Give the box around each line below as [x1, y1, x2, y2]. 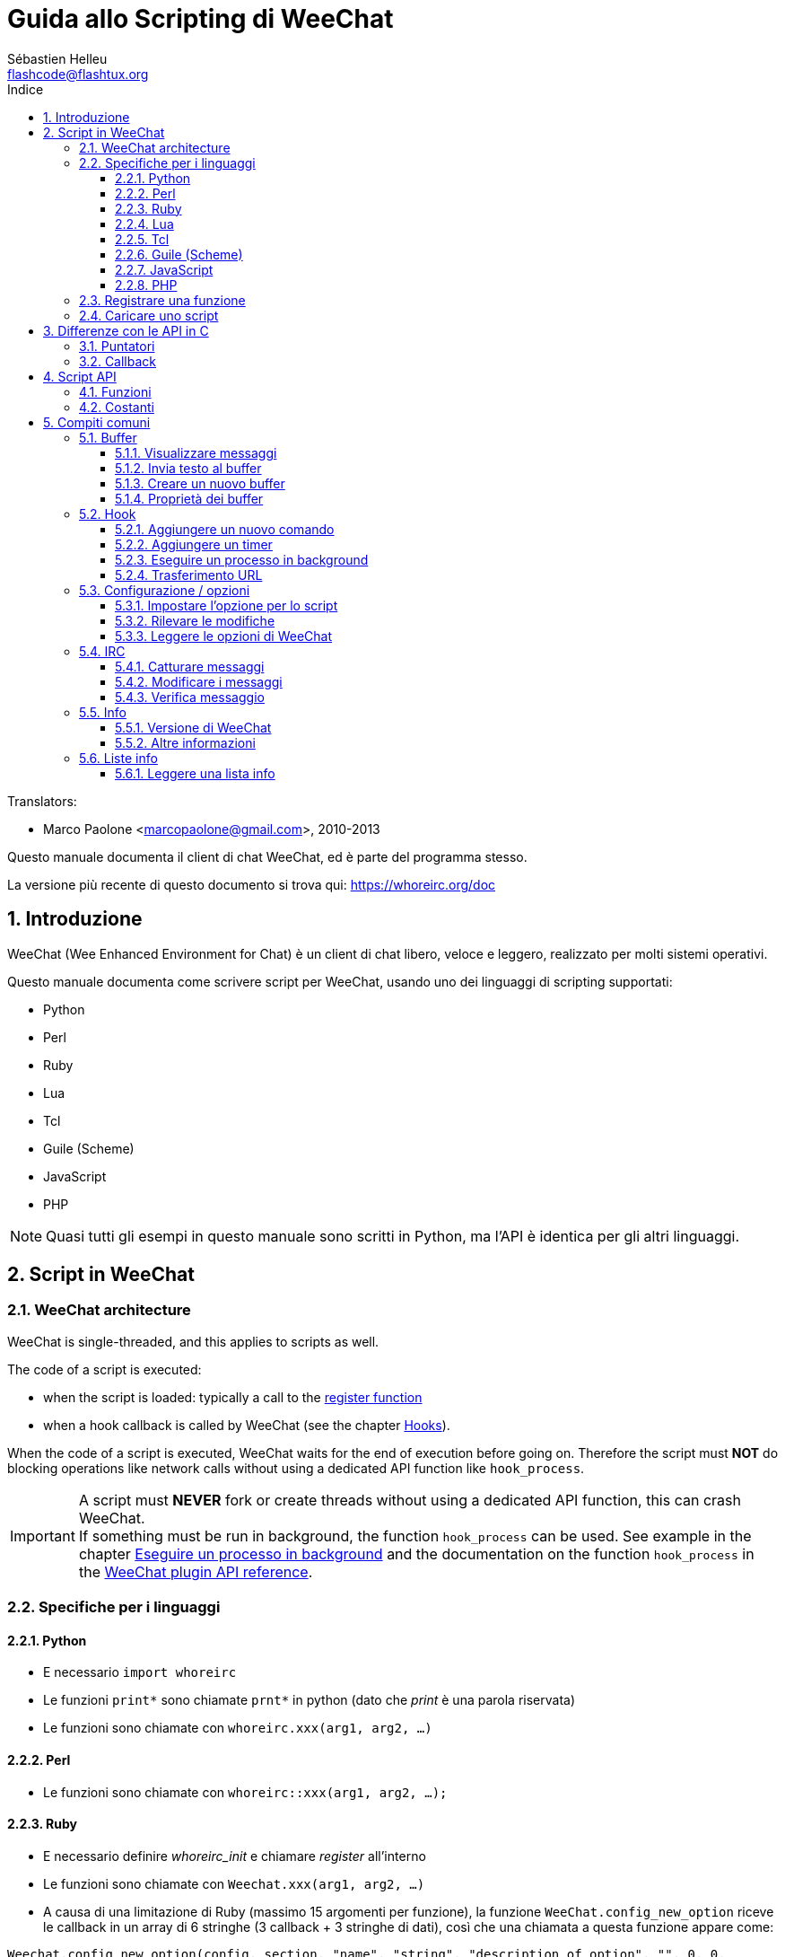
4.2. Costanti [79, 399, 154, 415]
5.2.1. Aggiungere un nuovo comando [115, 521, 335, 537]
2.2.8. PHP [115, 276, 178, 293]
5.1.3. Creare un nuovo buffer [115, 475, 285, 491]
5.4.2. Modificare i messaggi [115, 673, 283, 689]
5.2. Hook [79, 505, 136, 522]
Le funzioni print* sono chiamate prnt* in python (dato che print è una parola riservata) [43, 1692, 576, 1708]
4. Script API [43, 368, 117, 384]
